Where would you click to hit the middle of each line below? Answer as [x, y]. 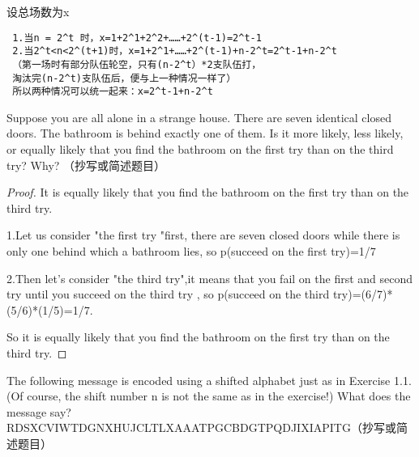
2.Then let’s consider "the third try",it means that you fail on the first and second [210, 278]
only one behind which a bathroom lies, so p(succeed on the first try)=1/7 [191, 251]
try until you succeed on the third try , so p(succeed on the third [168, 294]
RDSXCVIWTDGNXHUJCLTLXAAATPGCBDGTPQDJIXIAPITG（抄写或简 [207, 427]
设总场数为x [38, 11]
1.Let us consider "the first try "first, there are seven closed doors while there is [203, 235]
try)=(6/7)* [363, 294]
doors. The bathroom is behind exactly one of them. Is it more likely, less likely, [205, 133]
